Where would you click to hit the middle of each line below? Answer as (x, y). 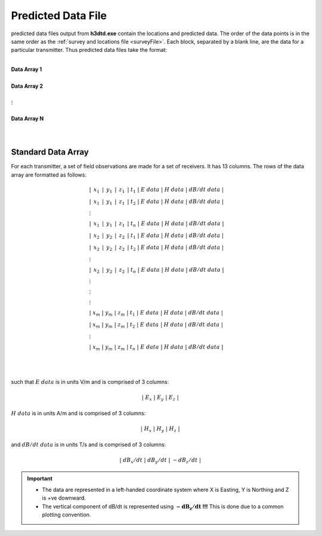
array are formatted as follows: (49, 175)
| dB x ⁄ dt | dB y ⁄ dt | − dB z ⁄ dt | (160, 461)
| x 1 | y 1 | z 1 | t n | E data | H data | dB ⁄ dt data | (157, 224)
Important (40, 479)
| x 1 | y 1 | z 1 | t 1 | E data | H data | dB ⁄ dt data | (157, 190)
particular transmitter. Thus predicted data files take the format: (89, 50)
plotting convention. (66, 515)
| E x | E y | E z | (160, 398)
